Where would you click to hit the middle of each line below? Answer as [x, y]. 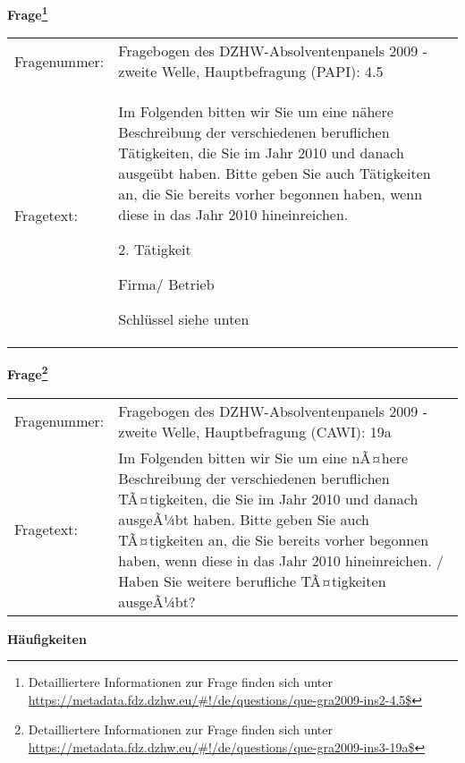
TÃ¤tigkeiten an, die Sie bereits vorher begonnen [274, 539]
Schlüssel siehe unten [184, 319]
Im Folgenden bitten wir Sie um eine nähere [256, 112]
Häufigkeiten [47, 638]
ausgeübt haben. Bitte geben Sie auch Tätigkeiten [275, 174]
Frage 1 [28, 13]
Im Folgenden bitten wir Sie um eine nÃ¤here [263, 457]
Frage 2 [28, 373]
